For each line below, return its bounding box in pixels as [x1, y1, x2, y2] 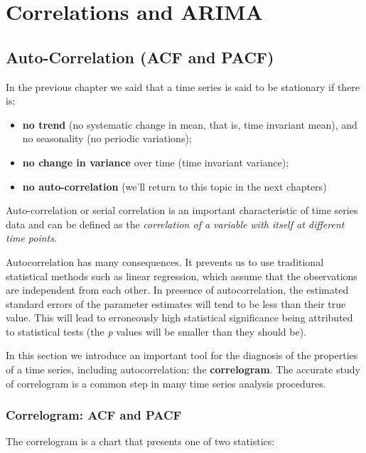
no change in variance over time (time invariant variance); [22, 154, 289, 169]
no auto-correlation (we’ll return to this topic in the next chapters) [22, 178, 327, 193]
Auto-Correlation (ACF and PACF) [6, 46, 274, 68]
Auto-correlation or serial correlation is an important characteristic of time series [6, 203, 358, 218]
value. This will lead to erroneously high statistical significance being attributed [6, 310, 353, 325]
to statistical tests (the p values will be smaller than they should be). [6, 324, 307, 339]
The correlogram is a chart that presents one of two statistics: [6, 434, 275, 449]
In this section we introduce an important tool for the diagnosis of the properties [6, 348, 358, 363]
